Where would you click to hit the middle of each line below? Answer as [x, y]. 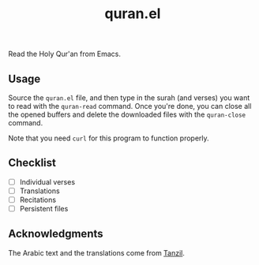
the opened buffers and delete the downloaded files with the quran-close [127, 114]
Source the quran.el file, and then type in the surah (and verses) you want [129, 98]
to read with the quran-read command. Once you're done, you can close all [130, 106]
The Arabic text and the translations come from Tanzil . [97, 252]
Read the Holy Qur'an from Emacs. [64, 54]
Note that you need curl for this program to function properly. [109, 138]
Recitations [38, 200]
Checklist [32, 163]
